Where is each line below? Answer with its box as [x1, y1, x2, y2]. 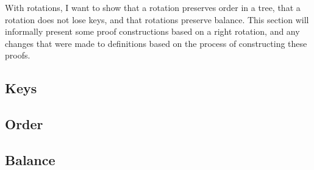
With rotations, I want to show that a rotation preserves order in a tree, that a [5, 1, 301, 13]
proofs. [5, 49, 30, 62]
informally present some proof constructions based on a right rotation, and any [5, 25, 300, 38]
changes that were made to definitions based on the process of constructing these [5, 37, 307, 49]
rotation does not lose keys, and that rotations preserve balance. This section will [5, 13, 309, 26]
